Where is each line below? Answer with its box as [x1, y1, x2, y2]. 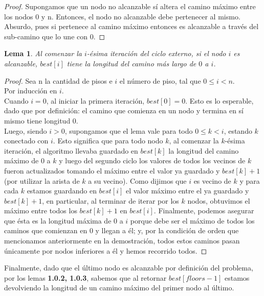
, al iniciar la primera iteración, [46, 95, 145, 106]
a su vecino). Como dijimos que [88, 175, 187, 186]
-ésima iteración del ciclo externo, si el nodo [86, 48, 226, 59]
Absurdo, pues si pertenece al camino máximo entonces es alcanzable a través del [4, 21, 259, 32]
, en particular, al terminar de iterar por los [42, 195, 179, 206]
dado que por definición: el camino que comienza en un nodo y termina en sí [4, 105, 244, 116]
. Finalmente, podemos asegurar [153, 205, 254, 216]
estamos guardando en [27, 185, 97, 196]
